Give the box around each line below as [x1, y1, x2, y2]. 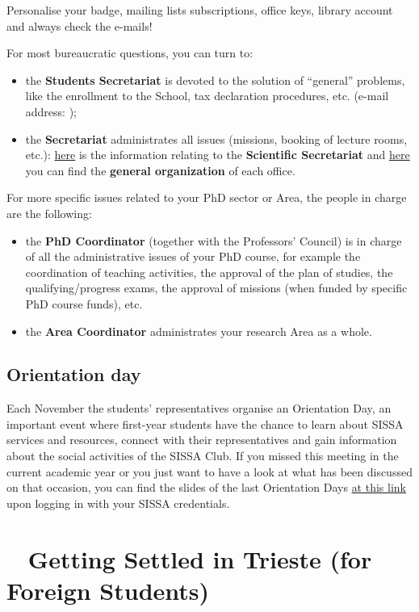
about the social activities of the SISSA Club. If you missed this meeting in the [6, 447, 399, 464]
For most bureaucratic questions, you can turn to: [6, 44, 253, 61]
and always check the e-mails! [6, 17, 153, 34]
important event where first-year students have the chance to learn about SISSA [6, 415, 404, 432]
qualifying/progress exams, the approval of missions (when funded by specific [25, 279, 408, 296]
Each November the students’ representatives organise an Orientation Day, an [6, 400, 392, 417]
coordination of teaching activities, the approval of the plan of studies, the [25, 263, 393, 280]
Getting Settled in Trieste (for [27, 542, 372, 575]
